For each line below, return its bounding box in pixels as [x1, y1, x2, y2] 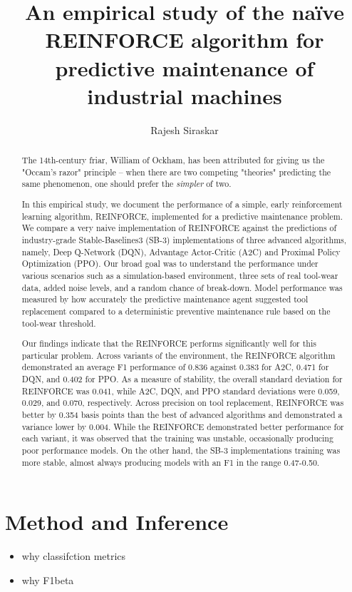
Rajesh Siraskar [150, 122, 219, 137]
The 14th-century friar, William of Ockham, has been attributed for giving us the [21, 154, 325, 166]
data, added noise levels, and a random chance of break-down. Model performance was [21, 281, 343, 293]
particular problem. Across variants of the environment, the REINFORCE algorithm [21, 349, 336, 361]
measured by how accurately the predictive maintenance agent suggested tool [21, 293, 309, 305]
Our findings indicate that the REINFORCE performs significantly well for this [21, 337, 316, 349]
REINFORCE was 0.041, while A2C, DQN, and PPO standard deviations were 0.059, [21, 384, 340, 397]
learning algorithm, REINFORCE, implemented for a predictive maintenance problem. [21, 210, 343, 222]
